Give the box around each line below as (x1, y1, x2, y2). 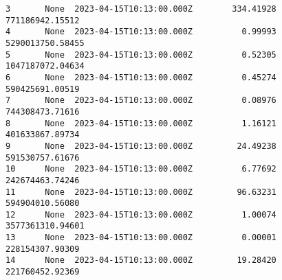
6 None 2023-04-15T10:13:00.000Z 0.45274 (6, 72, 276, 82)
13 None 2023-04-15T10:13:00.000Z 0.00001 (6, 233, 276, 243)
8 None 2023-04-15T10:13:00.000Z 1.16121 (6, 118, 276, 128)
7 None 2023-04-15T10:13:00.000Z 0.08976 (6, 95, 276, 106)
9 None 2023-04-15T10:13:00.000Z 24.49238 (6, 141, 276, 151)
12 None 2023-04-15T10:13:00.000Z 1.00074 (6, 209, 276, 220)
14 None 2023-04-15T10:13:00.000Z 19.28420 (6, 255, 276, 266)
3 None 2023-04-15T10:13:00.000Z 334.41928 (6, 4, 276, 14)
